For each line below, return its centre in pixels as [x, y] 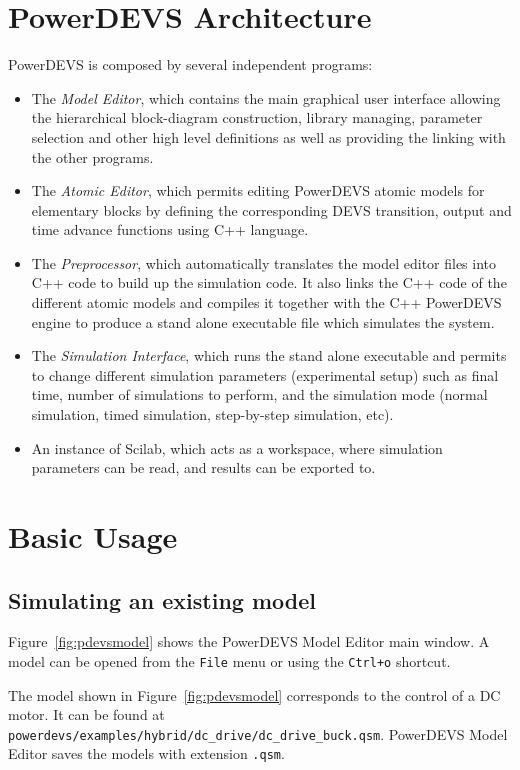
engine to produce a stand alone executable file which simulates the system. [263, 321]
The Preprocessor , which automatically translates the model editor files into [264, 262]
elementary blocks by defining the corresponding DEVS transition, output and [271, 209]
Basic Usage [93, 536]
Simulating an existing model [162, 599]
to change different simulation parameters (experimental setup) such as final [265, 374]
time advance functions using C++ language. [170, 229]
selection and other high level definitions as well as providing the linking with [268, 136]
